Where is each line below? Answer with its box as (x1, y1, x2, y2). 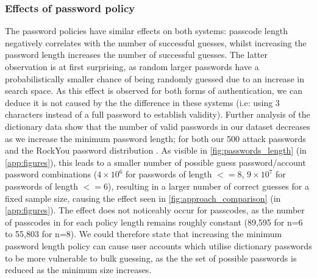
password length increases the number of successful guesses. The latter (5, 48, 268, 61)
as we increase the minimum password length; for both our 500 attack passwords (5, 132, 306, 144)
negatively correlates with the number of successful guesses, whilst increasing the (5, 36, 307, 49)
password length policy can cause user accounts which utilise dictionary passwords (5, 239, 312, 252)
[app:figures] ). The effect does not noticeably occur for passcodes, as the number (5, 204, 305, 216)
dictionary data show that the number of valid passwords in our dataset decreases (5, 119, 310, 132)
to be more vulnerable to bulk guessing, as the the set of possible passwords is (5, 251, 297, 264)
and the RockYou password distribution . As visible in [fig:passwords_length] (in (5, 144, 307, 157)
